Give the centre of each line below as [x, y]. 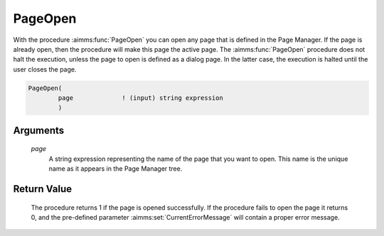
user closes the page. [45, 69]
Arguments [39, 130]
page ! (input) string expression [140, 98]
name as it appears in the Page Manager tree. [116, 169]
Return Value [43, 189]
